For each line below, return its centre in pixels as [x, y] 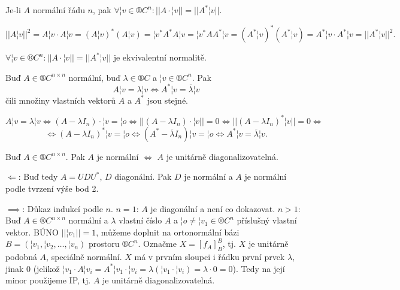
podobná [21, 257]
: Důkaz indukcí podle [63, 208]
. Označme [157, 244]
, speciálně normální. [84, 257]
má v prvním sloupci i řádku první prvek [210, 257]
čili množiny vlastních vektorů [61, 100]
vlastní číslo [140, 220]
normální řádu [59, 10]
